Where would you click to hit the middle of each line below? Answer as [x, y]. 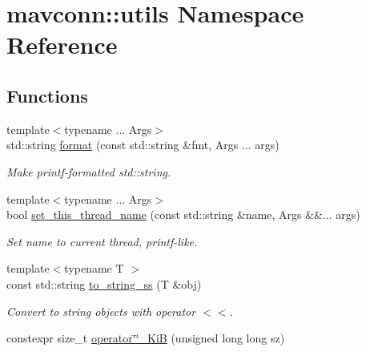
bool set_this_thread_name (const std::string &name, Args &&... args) [183, 214]
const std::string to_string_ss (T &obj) [104, 283]
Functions [47, 95]
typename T [94, 268]
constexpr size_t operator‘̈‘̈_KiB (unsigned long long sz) [146, 338]
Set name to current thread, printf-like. [102, 241]
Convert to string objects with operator [101, 311]
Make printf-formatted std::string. [89, 171]
